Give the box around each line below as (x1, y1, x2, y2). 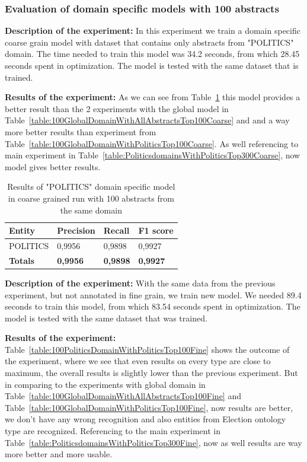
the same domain (60, 203, 122, 216)
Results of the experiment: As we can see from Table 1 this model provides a (5, 91, 300, 103)
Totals (9, 254, 34, 266)
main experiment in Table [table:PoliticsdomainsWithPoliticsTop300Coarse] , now (5, 149, 300, 161)
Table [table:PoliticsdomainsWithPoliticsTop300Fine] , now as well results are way (5, 436, 302, 448)
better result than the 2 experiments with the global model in (5, 102, 229, 114)
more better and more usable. (5, 448, 113, 460)
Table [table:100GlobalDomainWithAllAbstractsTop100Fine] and (5, 390, 241, 402)
